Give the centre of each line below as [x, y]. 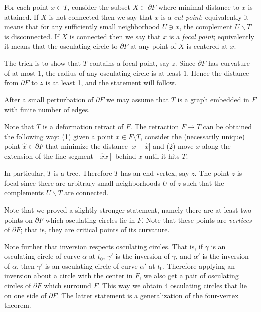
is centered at [207, 46]
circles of [18, 286]
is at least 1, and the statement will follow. [111, 83]
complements [24, 193]
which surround [67, 286]
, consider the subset [99, 7]
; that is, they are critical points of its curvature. [95, 229]
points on [18, 219]
